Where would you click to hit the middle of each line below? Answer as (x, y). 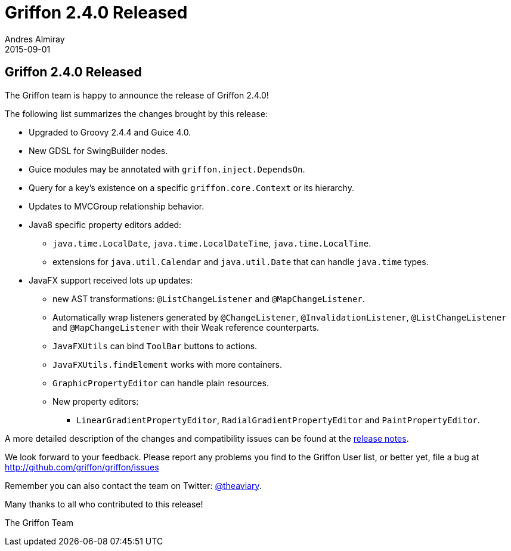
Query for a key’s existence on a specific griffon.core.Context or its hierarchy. (191, 187)
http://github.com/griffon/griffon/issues (82, 467)
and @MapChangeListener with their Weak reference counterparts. (186, 327)
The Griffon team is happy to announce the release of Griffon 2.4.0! (137, 95)
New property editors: (96, 401)
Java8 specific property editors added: (105, 224)
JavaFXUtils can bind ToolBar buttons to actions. (155, 346)
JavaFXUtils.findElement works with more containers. (168, 364)
